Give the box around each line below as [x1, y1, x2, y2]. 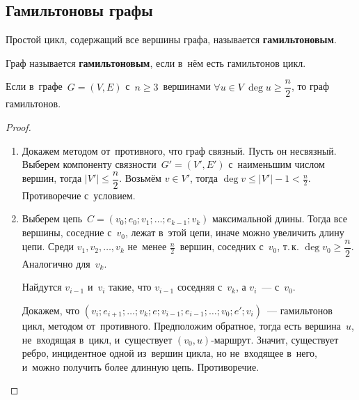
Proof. [6, 120, 31, 134]
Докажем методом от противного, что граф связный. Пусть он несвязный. [22, 143, 337, 157]
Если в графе [6, 79, 63, 93]
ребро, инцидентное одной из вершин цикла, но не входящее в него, [22, 346, 317, 360]
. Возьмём [119, 171, 161, 185]
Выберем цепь [22, 211, 83, 226]
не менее [127, 239, 167, 254]
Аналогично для [22, 256, 90, 270]
